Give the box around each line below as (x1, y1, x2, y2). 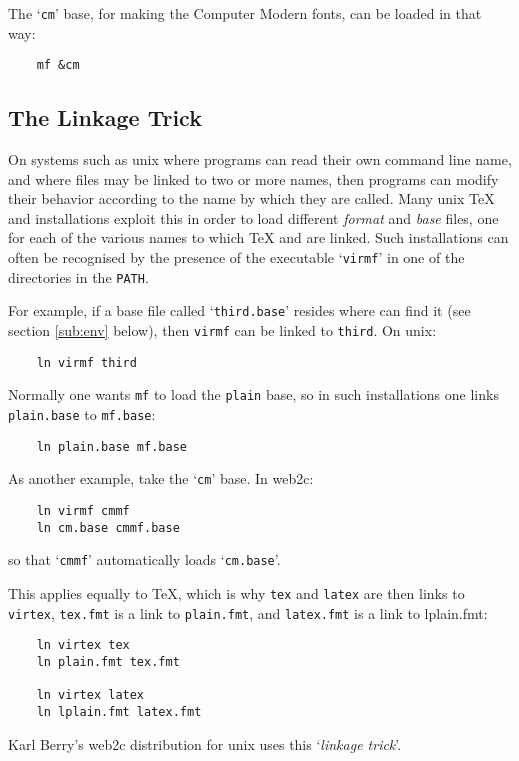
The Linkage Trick (8, 102, 202, 133)
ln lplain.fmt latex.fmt (36, 704, 202, 719)
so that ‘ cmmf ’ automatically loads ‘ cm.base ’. (8, 549, 281, 570)
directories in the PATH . (8, 266, 149, 287)
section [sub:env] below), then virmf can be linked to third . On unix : (8, 320, 437, 341)
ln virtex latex (36, 688, 145, 703)
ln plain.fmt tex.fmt (36, 654, 180, 669)
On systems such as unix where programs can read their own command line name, (8, 149, 512, 170)
